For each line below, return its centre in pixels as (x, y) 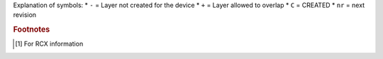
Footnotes (32, 29)
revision (25, 15)
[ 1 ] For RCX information (49, 44)
